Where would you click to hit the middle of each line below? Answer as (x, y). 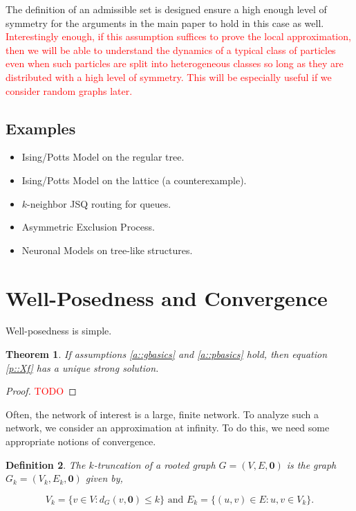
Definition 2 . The (46, 464)
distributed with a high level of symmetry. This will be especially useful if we (169, 77)
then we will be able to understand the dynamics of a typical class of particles (171, 50)
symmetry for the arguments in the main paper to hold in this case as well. (165, 23)
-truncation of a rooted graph (154, 464)
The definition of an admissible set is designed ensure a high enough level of (166, 9)
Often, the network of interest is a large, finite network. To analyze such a (162, 414)
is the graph (311, 464)
